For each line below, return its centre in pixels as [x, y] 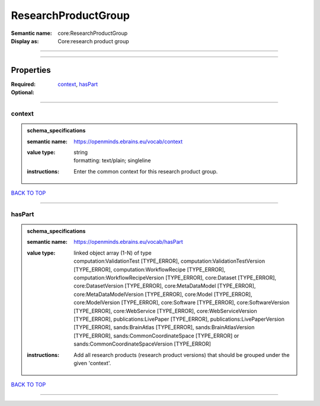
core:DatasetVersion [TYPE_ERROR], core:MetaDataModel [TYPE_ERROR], [165, 286]
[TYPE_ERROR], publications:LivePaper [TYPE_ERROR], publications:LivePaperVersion [179, 319]
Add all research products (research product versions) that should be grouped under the [182, 355]
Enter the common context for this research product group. [146, 171]
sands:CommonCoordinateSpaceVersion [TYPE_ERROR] [143, 344]
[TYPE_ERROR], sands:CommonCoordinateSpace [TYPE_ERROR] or [156, 336]
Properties [31, 70]
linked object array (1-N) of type [113, 253]
